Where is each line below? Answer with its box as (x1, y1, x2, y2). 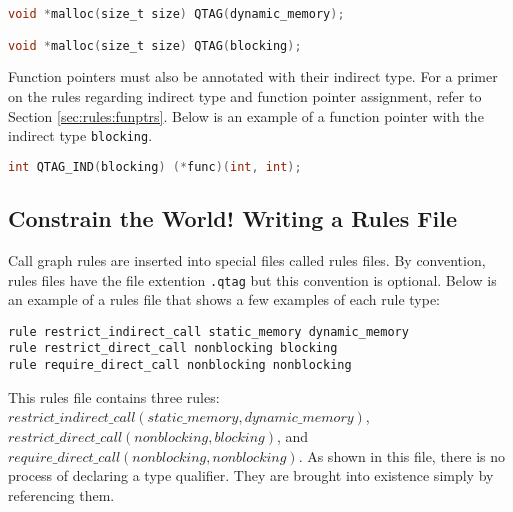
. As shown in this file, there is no (298, 445, 506, 466)
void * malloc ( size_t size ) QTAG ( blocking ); (8, 38, 302, 53)
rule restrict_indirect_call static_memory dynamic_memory (8, 324, 409, 339)
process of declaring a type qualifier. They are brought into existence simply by (8, 465, 494, 486)
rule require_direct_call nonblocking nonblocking (8, 358, 352, 373)
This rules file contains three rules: (8, 386, 220, 407)
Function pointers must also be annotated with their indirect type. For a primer (8, 66, 498, 87)
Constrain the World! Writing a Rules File (8, 203, 458, 234)
